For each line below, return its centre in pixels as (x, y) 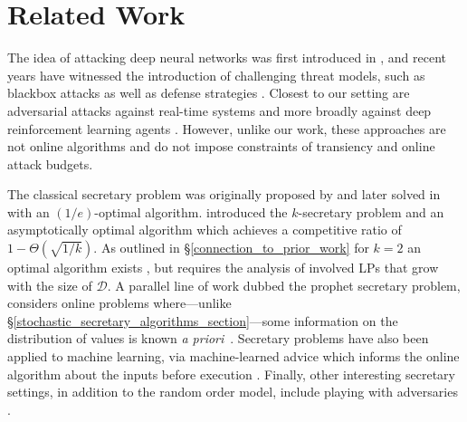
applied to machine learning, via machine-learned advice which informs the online (233, 356)
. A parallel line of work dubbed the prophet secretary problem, (284, 285)
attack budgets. (50, 163)
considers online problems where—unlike (119, 303)
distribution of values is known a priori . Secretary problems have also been (218, 338)
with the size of (50, 285)
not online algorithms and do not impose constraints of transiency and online (221, 146)
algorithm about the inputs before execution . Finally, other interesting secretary (231, 374)
